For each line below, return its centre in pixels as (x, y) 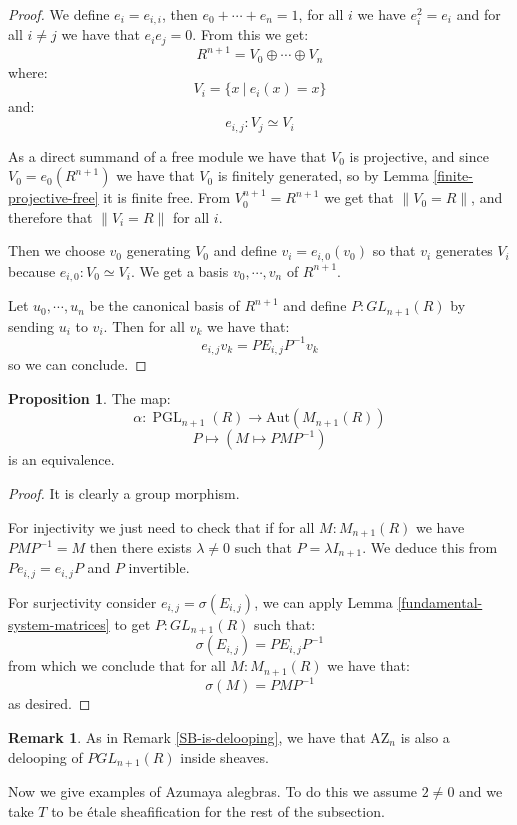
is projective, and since (419, 155)
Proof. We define (59, 14)
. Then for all (144, 325)
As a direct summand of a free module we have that (167, 155)
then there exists (140, 547)
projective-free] (53, 197)
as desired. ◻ (49, 703)
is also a (425, 736)
